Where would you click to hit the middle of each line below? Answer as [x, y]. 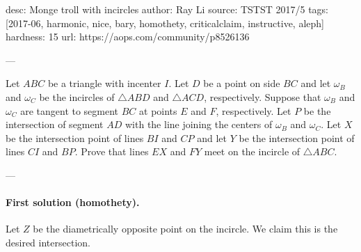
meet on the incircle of [252, 151]
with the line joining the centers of [199, 124]
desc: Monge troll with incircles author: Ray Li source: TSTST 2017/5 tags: [167, 9]
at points [158, 110]
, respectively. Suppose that [263, 96]
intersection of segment [55, 124]
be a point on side [242, 83]
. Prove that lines [112, 151]
